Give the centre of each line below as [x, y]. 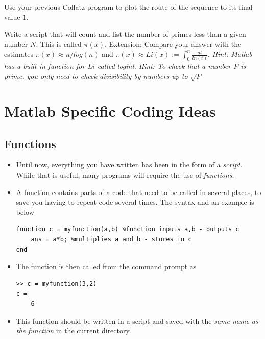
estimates [19, 54]
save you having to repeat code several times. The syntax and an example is [135, 202]
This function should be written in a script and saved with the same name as [137, 320]
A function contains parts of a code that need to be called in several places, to [139, 192]
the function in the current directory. [74, 331]
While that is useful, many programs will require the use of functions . [125, 175]
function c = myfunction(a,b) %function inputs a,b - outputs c [128, 229]
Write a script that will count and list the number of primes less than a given [125, 34]
